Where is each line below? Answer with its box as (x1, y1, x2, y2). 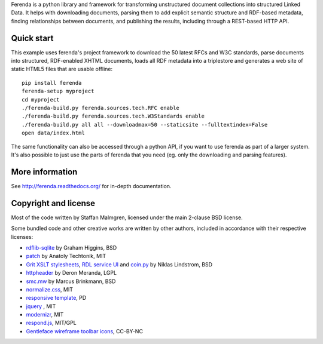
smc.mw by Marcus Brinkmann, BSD (26, 278, 116, 285)
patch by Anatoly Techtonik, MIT (26, 253, 106, 260)
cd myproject (22, 96, 60, 103)
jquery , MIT (26, 302, 56, 310)
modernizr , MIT (26, 311, 64, 318)
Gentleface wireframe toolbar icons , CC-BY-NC (26, 327, 144, 334)
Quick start (11, 33, 54, 43)
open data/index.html (22, 130, 85, 137)
